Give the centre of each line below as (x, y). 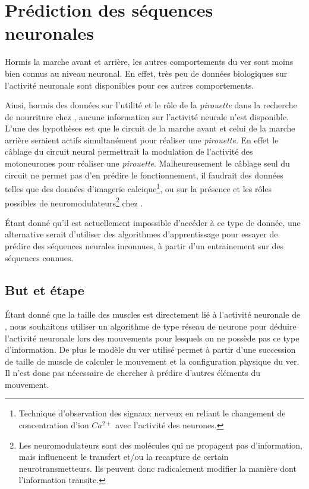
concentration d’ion (54, 425)
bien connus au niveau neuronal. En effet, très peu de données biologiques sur (146, 73)
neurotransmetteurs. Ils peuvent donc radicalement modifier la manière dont (157, 468)
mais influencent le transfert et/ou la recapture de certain (124, 457)
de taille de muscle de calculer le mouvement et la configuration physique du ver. (152, 361)
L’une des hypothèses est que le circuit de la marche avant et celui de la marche (150, 128)
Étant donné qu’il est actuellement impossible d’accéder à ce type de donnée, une (153, 222)
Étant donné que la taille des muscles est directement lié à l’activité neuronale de (153, 314)
